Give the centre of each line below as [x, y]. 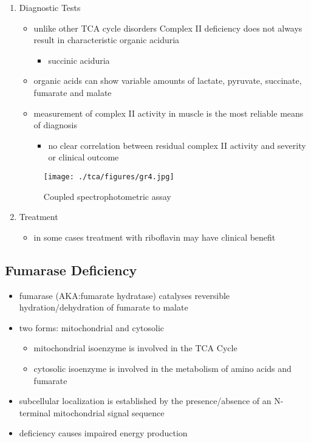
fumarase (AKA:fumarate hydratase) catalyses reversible [125, 295]
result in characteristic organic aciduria [107, 40]
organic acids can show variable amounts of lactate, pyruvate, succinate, [168, 81]
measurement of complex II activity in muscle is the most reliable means [169, 113]
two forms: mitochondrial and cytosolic [92, 327]
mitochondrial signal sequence [109, 412]
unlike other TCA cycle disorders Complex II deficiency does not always [168, 28]
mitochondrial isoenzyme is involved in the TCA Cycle [135, 348]
